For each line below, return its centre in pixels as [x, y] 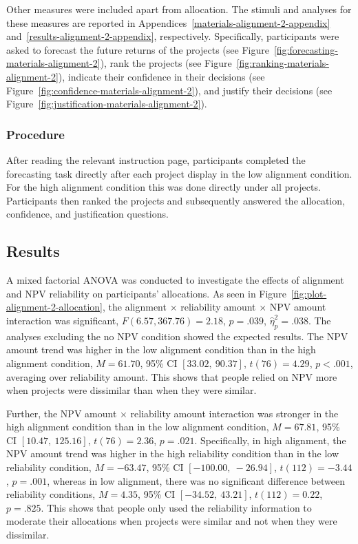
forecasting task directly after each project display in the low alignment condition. [179, 173]
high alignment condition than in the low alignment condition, [138, 427]
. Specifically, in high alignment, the [270, 440]
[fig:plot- [309, 293]
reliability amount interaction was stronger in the [234, 413]
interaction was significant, [63, 320]
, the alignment [135, 307]
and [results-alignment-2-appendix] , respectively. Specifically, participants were [173, 36]
